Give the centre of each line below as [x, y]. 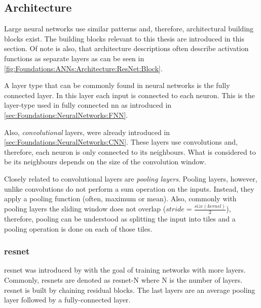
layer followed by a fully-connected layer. [67, 300]
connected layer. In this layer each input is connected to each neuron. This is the [129, 95]
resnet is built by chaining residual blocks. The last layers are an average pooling [130, 290]
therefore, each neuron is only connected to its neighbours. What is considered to [130, 151]
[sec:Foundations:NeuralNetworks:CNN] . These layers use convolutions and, [121, 142]
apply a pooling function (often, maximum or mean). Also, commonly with [120, 199]
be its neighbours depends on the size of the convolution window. [105, 162]
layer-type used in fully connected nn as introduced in [88, 105]
